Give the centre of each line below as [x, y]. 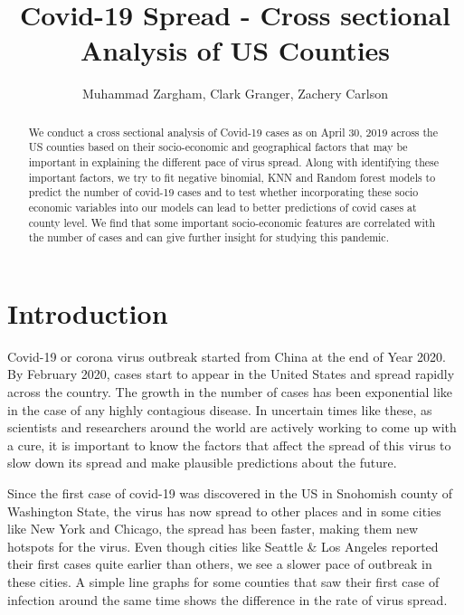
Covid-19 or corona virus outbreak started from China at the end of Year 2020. [227, 356]
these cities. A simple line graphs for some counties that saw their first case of [223, 582]
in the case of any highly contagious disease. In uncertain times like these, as [220, 409]
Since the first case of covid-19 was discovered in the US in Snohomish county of [230, 493]
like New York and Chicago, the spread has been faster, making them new [213, 529]
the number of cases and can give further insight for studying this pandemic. [208, 237]
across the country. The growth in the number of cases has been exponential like [230, 392]
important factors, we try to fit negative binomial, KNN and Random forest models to [232, 177]
